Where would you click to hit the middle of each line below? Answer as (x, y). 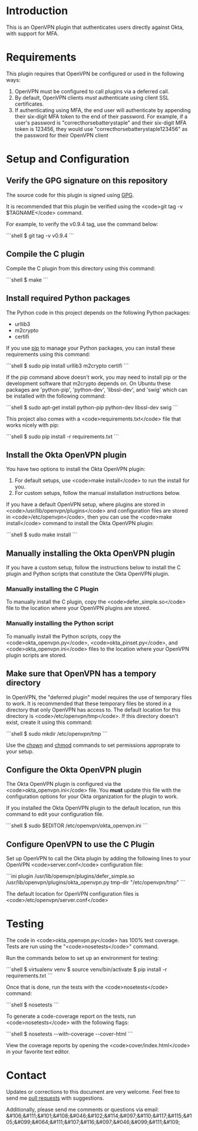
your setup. (20, 751)
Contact (26, 1076)
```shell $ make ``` (27, 280)
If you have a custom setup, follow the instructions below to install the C (93, 568)
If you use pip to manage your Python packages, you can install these (91, 348)
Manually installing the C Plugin (52, 589)
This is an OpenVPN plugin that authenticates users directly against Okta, (95, 27)
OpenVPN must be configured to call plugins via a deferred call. (92, 91)
